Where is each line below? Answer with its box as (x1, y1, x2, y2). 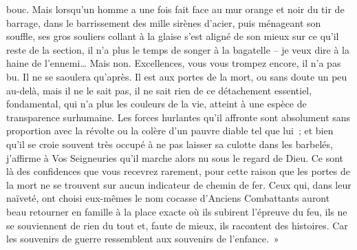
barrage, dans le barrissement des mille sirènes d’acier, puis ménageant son (6, 15, 321, 30)
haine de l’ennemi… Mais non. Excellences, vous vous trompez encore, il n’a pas (6, 56, 341, 70)
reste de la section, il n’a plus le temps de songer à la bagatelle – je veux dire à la (6, 42, 349, 56)
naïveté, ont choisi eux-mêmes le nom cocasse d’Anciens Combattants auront (6, 191, 330, 205)
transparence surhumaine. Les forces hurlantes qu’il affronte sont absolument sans (6, 110, 351, 124)
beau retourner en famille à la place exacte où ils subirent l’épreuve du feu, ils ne (6, 204, 347, 218)
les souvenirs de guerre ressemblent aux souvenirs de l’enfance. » (6, 231, 279, 246)
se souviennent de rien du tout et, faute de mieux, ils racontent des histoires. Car (6, 218, 348, 232)
